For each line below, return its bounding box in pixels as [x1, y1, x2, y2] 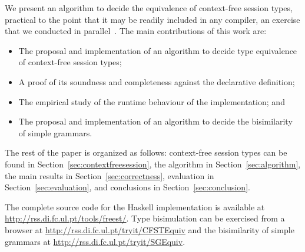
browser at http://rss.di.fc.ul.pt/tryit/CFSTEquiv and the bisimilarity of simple [5, 223, 294, 236]
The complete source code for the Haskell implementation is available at [5, 200, 265, 213]
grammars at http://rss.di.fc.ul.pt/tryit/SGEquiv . [5, 235, 185, 247]
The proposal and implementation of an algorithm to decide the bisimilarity [18, 115, 293, 127]
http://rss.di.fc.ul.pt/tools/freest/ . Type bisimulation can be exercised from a [5, 212, 285, 224]
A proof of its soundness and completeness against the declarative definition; [18, 75, 295, 88]
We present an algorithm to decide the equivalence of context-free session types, [5, 2, 293, 14]
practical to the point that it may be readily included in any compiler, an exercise [5, 13, 300, 25]
